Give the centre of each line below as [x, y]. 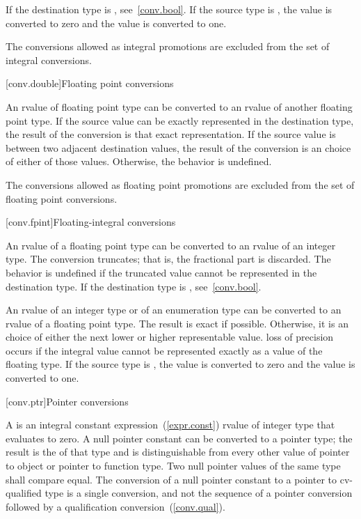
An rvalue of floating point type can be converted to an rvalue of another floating [179, 106]
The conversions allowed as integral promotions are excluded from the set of [168, 46]
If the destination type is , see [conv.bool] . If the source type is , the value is [169, 9]
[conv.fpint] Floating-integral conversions [91, 222]
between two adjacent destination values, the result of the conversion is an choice [178, 147]
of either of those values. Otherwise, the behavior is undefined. [139, 161]
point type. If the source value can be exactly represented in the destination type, [180, 120]
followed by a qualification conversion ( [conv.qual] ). [115, 506]
